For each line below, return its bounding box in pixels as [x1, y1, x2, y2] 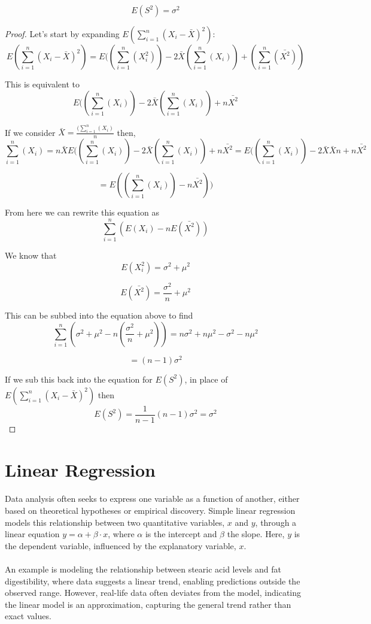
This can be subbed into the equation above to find [5, 309, 193, 322]
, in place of [184, 372, 228, 385]
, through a [255, 516, 297, 528]
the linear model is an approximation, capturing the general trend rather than [5, 598, 291, 610]
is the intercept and [145, 528, 217, 540]
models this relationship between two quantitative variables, [5, 516, 225, 528]
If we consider [5, 126, 56, 138]
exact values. [5, 610, 51, 622]
